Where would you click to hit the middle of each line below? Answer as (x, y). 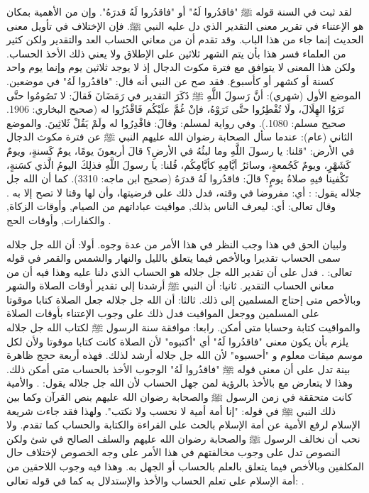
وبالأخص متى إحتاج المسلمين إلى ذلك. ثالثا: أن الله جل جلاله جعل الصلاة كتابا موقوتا (184, 299)
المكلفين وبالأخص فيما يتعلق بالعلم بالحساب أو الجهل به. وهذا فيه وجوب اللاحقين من (186, 466)
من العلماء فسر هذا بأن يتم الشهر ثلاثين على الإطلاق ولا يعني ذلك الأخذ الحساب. (176, 53)
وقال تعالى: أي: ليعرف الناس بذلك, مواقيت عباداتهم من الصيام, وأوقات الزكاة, (171, 206)
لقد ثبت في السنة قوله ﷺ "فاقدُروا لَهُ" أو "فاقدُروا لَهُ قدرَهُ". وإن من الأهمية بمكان (179, 11)
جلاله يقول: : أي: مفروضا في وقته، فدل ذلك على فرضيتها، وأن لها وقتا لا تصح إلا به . (184, 192)
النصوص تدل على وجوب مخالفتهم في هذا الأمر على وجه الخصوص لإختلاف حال (174, 452)
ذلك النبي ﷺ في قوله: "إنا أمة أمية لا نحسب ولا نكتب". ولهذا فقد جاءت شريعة (171, 410)
